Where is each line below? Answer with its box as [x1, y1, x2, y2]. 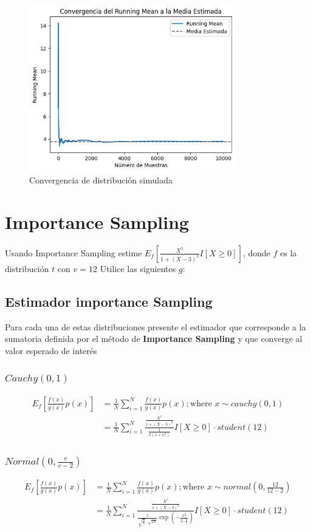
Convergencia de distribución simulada [29, 174, 173, 186]
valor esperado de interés [5, 344, 97, 356]
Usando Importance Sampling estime [5, 246, 142, 259]
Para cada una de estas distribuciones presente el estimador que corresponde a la [5, 320, 306, 333]
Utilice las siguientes [100, 262, 176, 275]
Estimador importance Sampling [5, 292, 213, 310]
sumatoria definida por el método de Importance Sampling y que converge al [5, 332, 302, 345]
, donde [242, 246, 271, 259]
